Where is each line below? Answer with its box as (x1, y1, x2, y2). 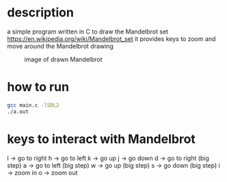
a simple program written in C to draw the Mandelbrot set (7, 27, 169, 36)
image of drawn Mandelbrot (24, 55, 103, 63)
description (7, 5, 74, 21)
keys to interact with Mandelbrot (7, 131, 196, 146)
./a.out (7, 108, 29, 115)
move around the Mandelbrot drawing (7, 42, 114, 50)
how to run (7, 79, 70, 95)
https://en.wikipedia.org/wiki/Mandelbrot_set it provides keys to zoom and (7, 34, 216, 42)
